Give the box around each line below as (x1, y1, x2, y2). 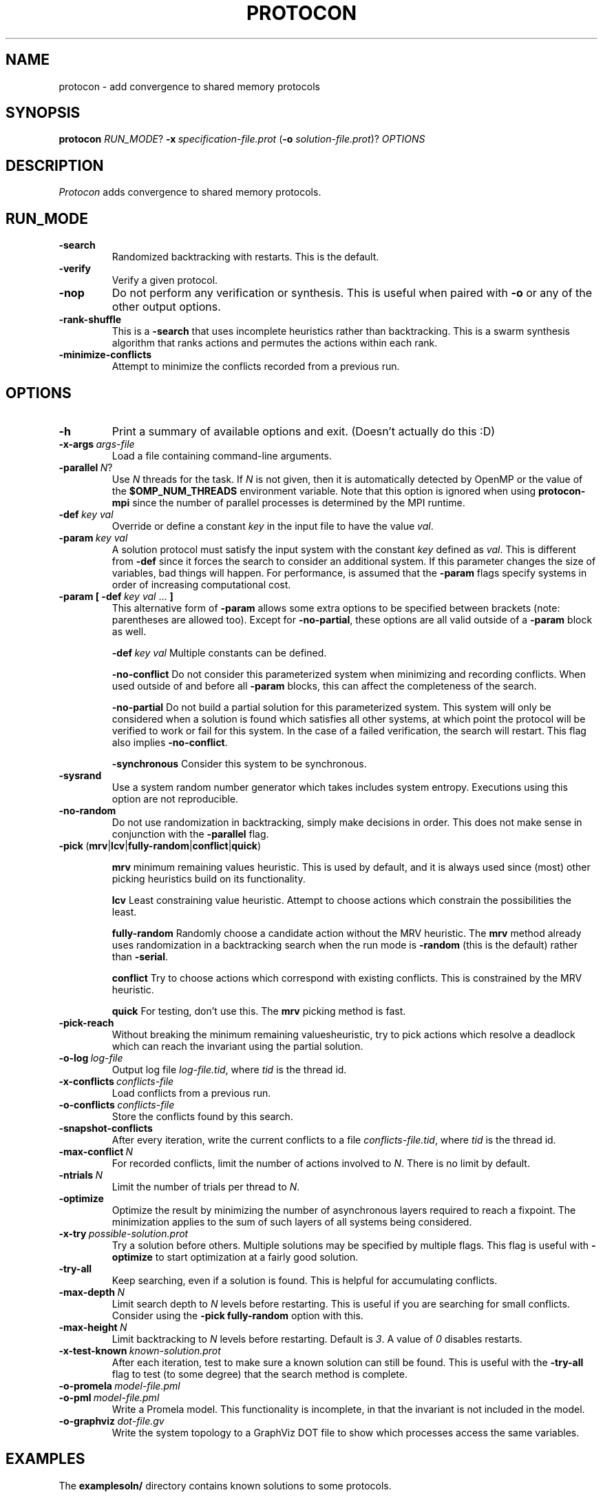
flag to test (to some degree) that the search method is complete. (112, 1367, 408, 1380)
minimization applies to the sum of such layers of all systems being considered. (112, 1215, 472, 1228)
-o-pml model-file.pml (59, 1391, 160, 1403)
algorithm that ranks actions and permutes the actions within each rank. (112, 337, 438, 349)
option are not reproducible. (112, 792, 239, 805)
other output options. (112, 300, 221, 314)
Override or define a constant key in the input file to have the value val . (112, 519, 434, 532)
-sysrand (59, 769, 102, 781)
